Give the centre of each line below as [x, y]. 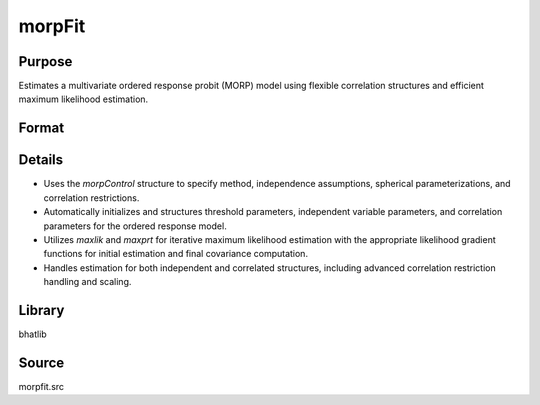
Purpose [45, 61]
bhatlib [32, 334]
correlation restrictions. [91, 197]
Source [41, 362]
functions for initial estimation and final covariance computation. [176, 254]
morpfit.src [41, 386]
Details [41, 160]
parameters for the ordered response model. [135, 226]
